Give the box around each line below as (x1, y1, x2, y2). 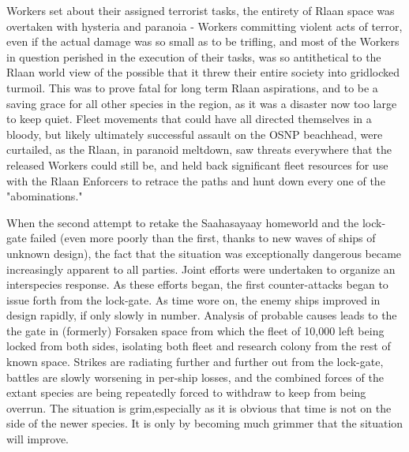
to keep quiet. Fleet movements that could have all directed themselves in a (6, 110, 372, 127)
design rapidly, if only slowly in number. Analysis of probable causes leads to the (6, 307, 397, 323)
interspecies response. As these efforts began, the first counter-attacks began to (6, 276, 388, 293)
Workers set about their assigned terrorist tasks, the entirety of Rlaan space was (6, 2, 395, 18)
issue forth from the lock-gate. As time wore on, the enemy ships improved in (6, 291, 381, 308)
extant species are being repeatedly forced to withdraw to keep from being (6, 384, 366, 401)
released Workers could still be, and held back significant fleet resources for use (6, 156, 388, 173)
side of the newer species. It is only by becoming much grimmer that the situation (6, 415, 403, 431)
